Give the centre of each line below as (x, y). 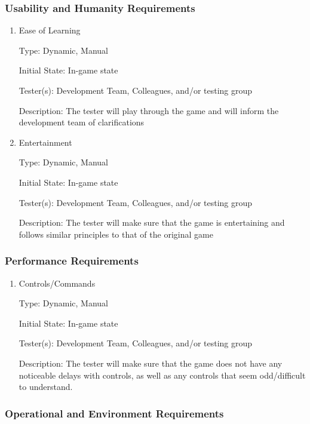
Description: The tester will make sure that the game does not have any (151, 363)
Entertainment (45, 142)
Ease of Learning (50, 30)
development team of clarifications (82, 122)
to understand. (46, 387)
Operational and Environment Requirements (114, 413)
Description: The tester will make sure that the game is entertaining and (152, 222)
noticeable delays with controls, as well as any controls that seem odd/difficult (162, 375)
